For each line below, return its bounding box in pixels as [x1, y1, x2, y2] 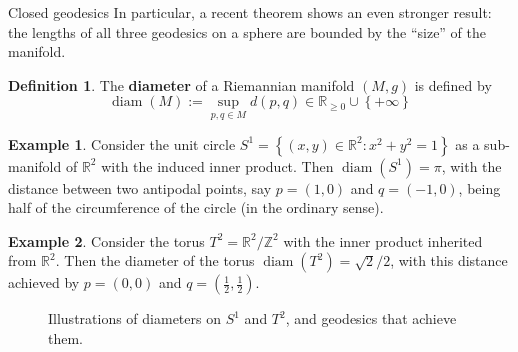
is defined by [414, 74, 492, 95]
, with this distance [390, 250, 508, 271]
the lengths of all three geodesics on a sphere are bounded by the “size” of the [8, 21, 487, 42]
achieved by [8, 272, 80, 293]
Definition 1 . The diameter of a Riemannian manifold [8, 74, 355, 95]
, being [458, 177, 501, 198]
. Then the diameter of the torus [55, 250, 255, 271]
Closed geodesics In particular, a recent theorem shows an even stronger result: [8, 2, 492, 22]
